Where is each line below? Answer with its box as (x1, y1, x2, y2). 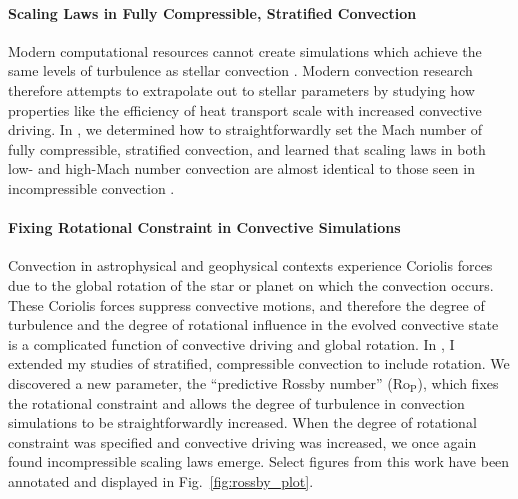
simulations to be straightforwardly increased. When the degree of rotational (8, 412, 477, 433)
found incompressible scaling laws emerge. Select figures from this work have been (8, 451, 510, 472)
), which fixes (417, 372, 499, 393)
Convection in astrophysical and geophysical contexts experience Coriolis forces (8, 255, 493, 276)
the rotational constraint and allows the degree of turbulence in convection (8, 392, 465, 413)
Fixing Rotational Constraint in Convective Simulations (8, 217, 401, 238)
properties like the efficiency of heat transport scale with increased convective (8, 99, 482, 120)
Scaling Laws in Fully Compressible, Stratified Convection (8, 2, 417, 23)
